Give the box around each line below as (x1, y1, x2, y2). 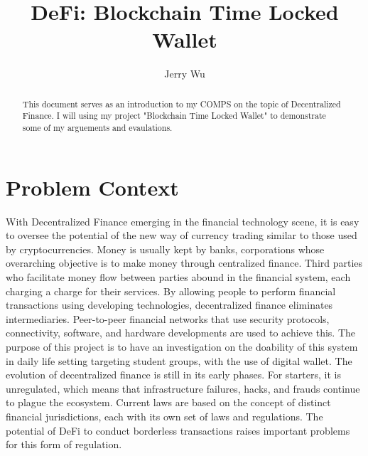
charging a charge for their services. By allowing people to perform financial (6, 283, 336, 298)
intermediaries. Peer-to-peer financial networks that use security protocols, (6, 311, 330, 326)
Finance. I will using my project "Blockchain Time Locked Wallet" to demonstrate (22, 110, 326, 122)
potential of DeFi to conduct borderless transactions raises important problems (6, 423, 350, 438)
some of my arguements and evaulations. (22, 122, 173, 134)
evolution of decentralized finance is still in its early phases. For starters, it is (6, 367, 341, 382)
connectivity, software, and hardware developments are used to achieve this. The (6, 325, 355, 340)
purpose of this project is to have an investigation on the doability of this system (6, 339, 358, 354)
